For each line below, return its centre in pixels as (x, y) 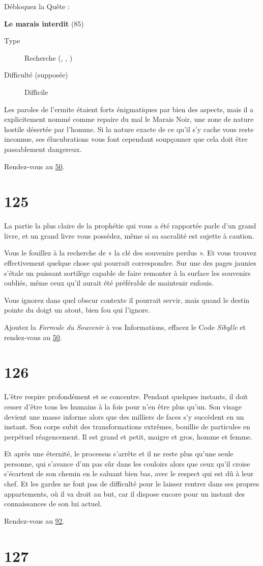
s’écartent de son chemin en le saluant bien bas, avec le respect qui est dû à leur (129, 473)
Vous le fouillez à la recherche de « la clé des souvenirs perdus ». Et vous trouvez (130, 253)
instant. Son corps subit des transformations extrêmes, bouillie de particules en (127, 427)
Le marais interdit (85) (44, 23)
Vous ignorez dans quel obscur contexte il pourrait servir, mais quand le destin (127, 300)
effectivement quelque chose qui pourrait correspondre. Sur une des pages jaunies (130, 263)
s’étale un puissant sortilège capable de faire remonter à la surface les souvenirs (127, 273)
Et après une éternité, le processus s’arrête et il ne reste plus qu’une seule (119, 454)
